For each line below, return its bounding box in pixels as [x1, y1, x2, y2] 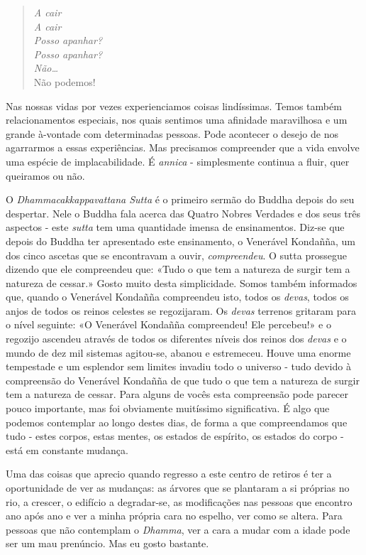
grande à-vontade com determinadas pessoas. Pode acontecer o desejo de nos [6, 126, 338, 141]
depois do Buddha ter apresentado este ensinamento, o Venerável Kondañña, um [6, 233, 355, 248]
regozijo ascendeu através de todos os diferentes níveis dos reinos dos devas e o [6, 331, 347, 346]
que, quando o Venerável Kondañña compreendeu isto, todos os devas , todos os [6, 289, 349, 304]
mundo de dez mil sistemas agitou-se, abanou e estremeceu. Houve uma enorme [6, 345, 351, 360]
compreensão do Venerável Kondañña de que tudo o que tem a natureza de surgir [6, 372, 360, 387]
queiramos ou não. [6, 168, 85, 183]
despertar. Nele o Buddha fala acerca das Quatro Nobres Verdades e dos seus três [6, 205, 360, 220]
